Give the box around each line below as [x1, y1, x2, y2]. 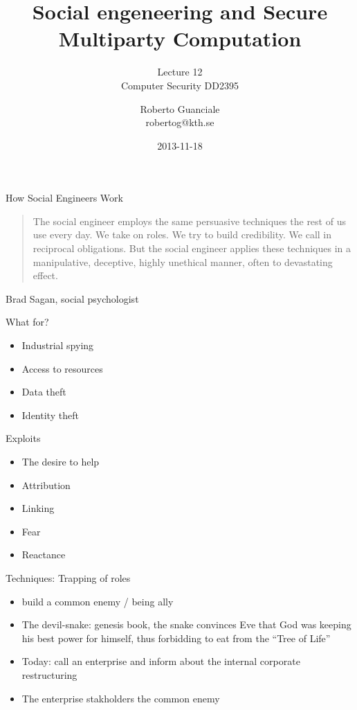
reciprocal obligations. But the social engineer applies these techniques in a [33, 241, 351, 256]
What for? [6, 314, 49, 329]
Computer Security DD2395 [120, 78, 239, 92]
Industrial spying [21, 338, 94, 353]
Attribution [21, 477, 71, 492]
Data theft [21, 384, 66, 399]
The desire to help [21, 454, 100, 468]
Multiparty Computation [58, 24, 302, 53]
